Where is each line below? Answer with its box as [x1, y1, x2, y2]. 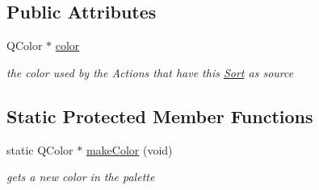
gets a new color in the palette [6, 168, 155, 185]
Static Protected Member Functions [6, 103, 313, 128]
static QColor [6, 141, 73, 158]
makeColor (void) [86, 141, 173, 158]
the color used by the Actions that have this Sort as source [6, 64, 294, 81]
